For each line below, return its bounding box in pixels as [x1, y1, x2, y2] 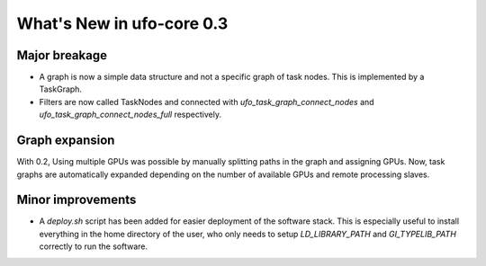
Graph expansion [16, 133, 115, 148]
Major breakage [16, 48, 108, 63]
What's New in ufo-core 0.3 [16, 13, 229, 33]
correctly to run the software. [39, 241, 148, 252]
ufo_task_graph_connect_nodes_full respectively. [39, 109, 222, 120]
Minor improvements [16, 192, 137, 208]
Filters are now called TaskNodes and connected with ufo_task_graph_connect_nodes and [39, 96, 374, 107]
